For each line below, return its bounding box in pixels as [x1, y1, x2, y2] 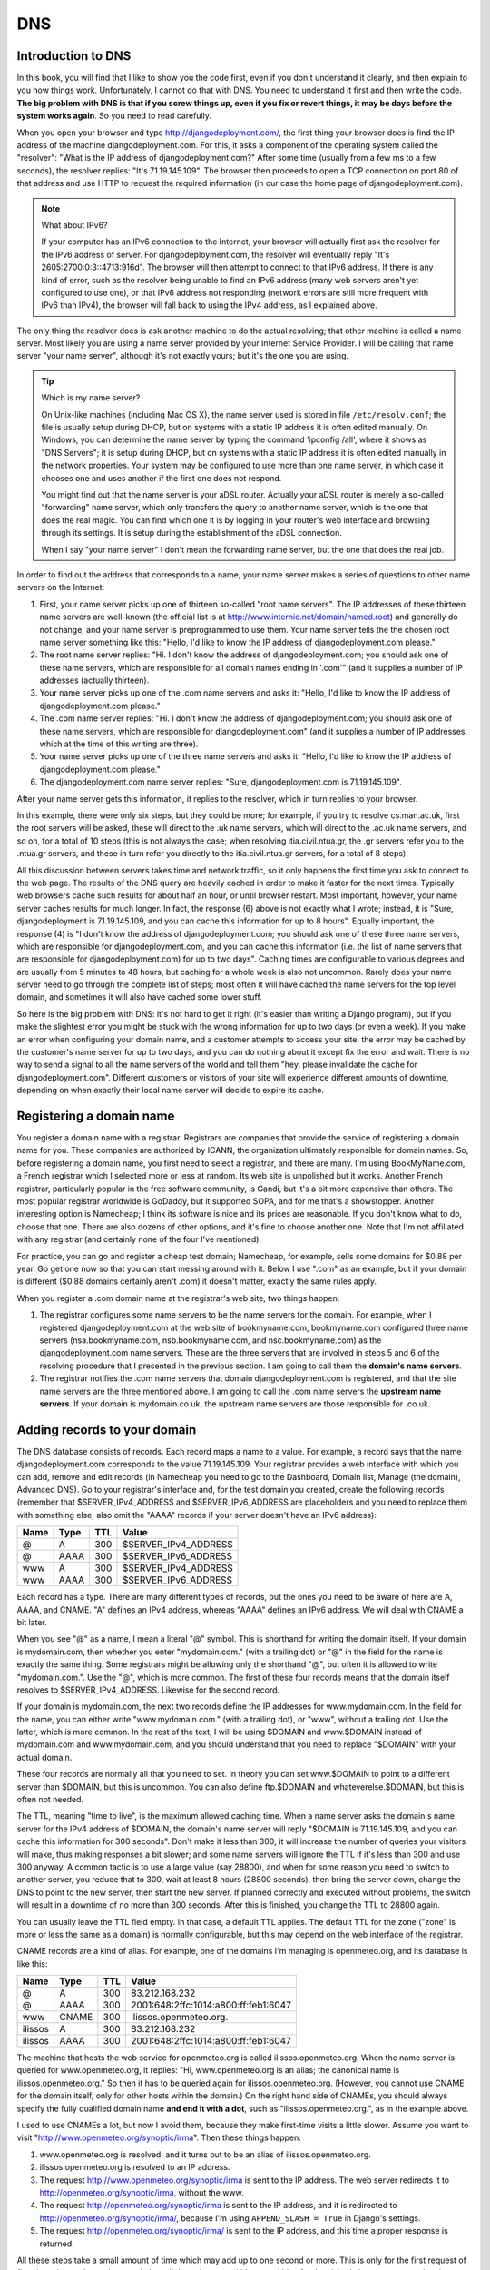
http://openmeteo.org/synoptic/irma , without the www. [39, 2187, 244, 2197]
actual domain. [16, 1752, 73, 1762]
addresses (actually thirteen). [39, 675, 150, 686]
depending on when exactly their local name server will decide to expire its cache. [16, 1085, 324, 1096]
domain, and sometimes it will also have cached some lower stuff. [16, 992, 262, 1002]
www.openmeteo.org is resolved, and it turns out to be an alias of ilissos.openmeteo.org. [39, 2148, 371, 2160]
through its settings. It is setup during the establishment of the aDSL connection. [41, 528, 342, 538]
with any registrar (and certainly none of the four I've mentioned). [16, 1234, 262, 1245]
